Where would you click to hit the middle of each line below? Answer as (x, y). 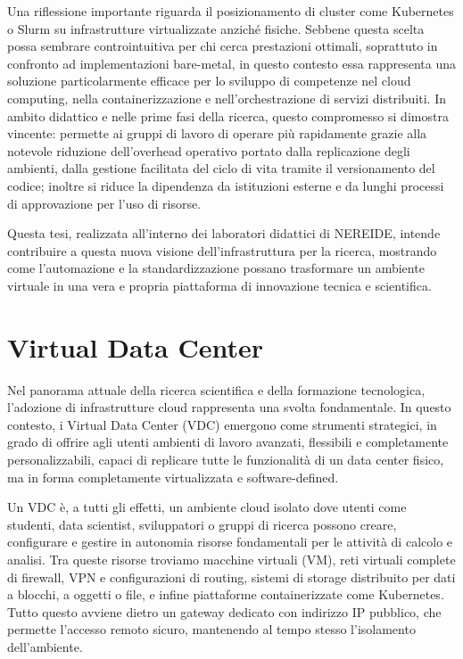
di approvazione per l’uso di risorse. (104, 203)
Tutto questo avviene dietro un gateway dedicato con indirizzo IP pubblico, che (224, 611)
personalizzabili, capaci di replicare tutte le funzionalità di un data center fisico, (226, 459)
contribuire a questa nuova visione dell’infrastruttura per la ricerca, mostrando (222, 250)
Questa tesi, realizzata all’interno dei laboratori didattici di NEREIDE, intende (224, 233)
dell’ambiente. (45, 646)
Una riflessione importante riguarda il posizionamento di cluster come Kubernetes (231, 11)
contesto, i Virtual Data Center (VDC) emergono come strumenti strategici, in (222, 424)
